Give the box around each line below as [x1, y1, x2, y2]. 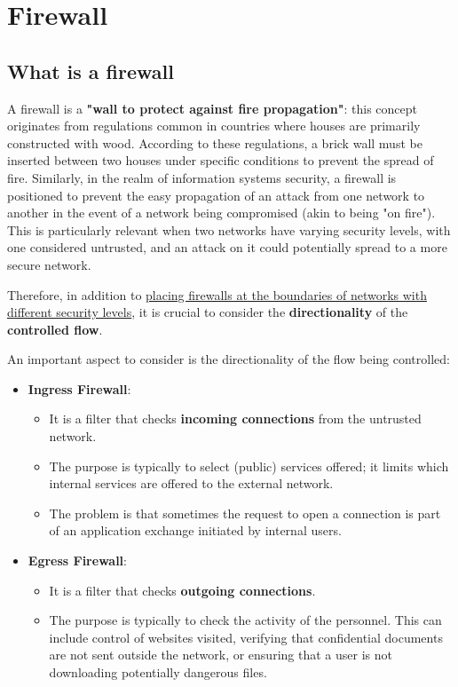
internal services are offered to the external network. [49, 474, 334, 493]
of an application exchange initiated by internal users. [49, 521, 342, 540]
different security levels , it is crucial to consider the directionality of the [7, 303, 408, 321]
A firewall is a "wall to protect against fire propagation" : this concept [7, 99, 417, 117]
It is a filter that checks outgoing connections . [49, 580, 316, 599]
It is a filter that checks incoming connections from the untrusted [49, 409, 422, 428]
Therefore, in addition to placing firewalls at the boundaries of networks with [7, 285, 427, 304]
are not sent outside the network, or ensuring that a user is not [49, 645, 392, 664]
